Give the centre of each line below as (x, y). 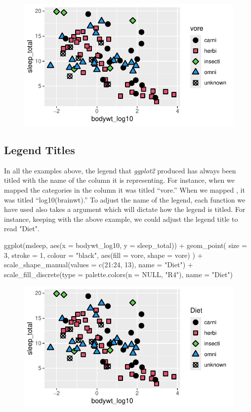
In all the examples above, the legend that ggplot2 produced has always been (120, 170)
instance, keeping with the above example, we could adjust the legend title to (121, 219)
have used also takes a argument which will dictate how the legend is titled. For (125, 209)
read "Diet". (22, 228)
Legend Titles (40, 149)
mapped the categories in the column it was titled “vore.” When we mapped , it (125, 189)
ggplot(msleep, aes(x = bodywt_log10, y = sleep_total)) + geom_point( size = (125, 245)
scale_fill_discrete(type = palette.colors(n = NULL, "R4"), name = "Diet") (119, 274)
